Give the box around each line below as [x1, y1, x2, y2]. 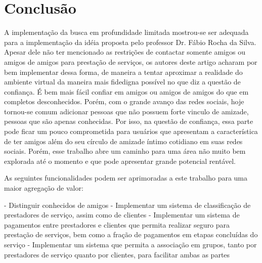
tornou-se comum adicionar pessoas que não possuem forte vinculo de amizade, [4, 106, 249, 116]
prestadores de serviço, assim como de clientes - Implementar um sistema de [4, 209, 240, 220]
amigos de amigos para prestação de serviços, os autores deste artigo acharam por [4, 56, 257, 67]
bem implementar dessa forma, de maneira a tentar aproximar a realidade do [4, 66, 243, 77]
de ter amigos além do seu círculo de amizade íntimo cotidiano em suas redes [4, 136, 243, 146]
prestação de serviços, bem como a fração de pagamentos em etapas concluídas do [4, 229, 258, 240]
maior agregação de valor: [4, 183, 83, 193]
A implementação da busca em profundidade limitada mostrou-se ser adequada [4, 27, 249, 37]
